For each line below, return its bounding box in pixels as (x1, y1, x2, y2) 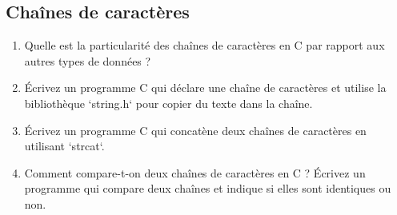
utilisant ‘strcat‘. (24, 137, 105, 154)
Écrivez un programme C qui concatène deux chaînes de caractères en (24, 121, 367, 138)
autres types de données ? (24, 52, 151, 69)
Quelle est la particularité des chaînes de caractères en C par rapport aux (24, 37, 385, 54)
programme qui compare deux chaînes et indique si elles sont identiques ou (24, 180, 391, 197)
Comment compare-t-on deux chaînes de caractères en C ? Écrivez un (24, 164, 366, 181)
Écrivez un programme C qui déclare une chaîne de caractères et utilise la (24, 79, 387, 96)
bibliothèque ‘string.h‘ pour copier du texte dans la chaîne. (24, 94, 313, 111)
